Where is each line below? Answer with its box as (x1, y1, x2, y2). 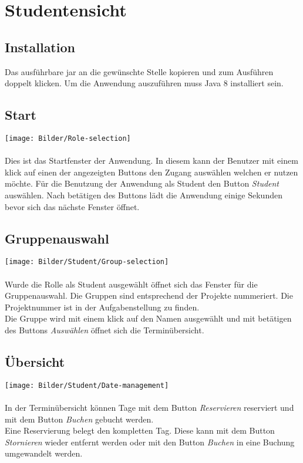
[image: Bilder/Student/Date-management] (5, 381, 169, 390)
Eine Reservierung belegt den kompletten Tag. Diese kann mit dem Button (5, 424, 275, 437)
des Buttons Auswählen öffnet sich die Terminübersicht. (5, 324, 204, 336)
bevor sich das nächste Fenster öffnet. (5, 200, 140, 212)
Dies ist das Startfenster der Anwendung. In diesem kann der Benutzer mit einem (5, 154, 298, 167)
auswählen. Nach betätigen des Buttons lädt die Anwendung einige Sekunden (5, 189, 282, 201)
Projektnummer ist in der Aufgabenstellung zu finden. (5, 300, 200, 313)
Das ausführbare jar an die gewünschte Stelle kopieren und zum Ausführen (5, 65, 274, 77)
